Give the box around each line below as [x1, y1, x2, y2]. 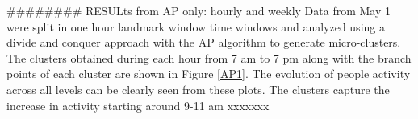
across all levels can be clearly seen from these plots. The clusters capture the [6, 80, 390, 97]
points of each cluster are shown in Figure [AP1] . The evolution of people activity [6, 65, 411, 82]
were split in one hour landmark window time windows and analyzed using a [6, 18, 385, 35]
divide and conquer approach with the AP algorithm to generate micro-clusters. [6, 34, 401, 51]
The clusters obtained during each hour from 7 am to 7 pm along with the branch [6, 49, 412, 66]
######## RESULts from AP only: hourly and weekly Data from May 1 [6, 2, 391, 18]
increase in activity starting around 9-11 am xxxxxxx [6, 96, 270, 113]
